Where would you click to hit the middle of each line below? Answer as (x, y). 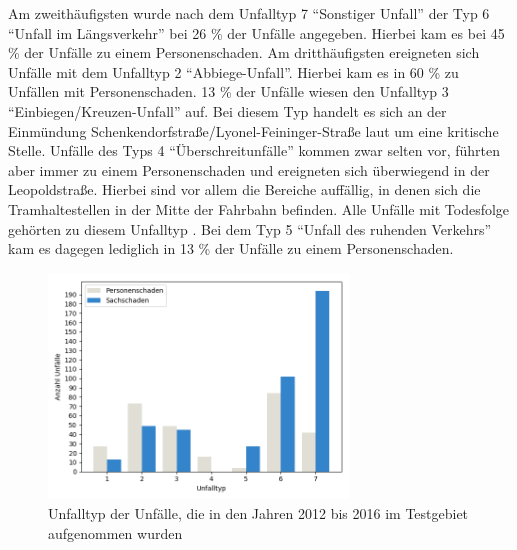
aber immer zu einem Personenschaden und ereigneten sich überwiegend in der (249, 169)
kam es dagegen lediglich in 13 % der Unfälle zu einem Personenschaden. (231, 248)
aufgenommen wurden (115, 532)
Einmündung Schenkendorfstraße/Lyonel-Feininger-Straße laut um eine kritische (253, 130)
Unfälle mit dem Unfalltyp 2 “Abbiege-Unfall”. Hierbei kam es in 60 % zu (233, 71)
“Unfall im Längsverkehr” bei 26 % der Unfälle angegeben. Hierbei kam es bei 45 (256, 32)
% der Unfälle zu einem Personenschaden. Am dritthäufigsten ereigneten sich (244, 52)
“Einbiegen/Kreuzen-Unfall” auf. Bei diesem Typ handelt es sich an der (227, 110)
